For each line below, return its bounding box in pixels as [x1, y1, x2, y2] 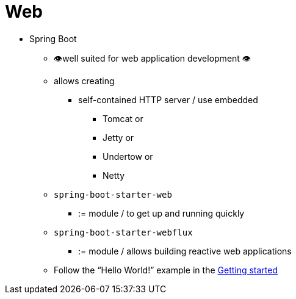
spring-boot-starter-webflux [54, 227, 193, 237]
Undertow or [103, 151, 153, 162]
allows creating [54, 75, 115, 86]
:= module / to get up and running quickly [78, 207, 245, 218]
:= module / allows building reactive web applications [78, 245, 292, 256]
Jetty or [103, 132, 134, 143]
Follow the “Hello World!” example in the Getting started [54, 264, 278, 275]
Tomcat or [103, 113, 143, 124]
